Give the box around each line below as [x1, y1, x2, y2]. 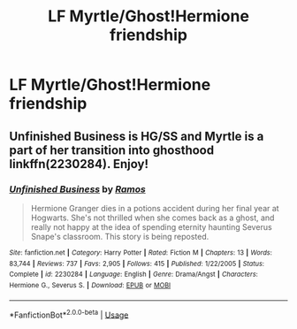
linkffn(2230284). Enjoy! [9, 157, 148, 172]
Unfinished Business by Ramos [9, 183, 146, 195]
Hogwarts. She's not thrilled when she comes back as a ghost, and [30, 212, 275, 223]
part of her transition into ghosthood [9, 142, 215, 157]
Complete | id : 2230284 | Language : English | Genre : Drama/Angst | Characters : [9, 270, 258, 279]
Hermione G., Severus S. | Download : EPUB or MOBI [9, 280, 171, 289]
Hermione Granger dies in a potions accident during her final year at [30, 203, 280, 213]
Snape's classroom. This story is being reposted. [30, 231, 209, 241]
